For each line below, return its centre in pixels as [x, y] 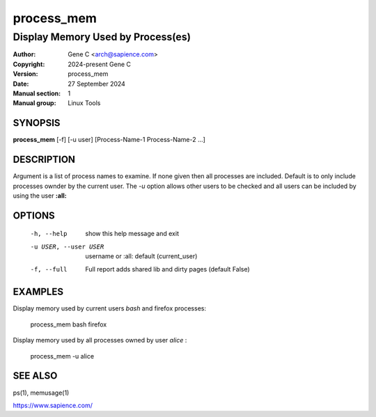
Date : [21, 84]
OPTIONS [34, 215]
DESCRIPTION [44, 160]
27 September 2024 [96, 84]
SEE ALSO [35, 376]
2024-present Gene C [100, 64]
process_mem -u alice [62, 356]
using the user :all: [40, 196]
